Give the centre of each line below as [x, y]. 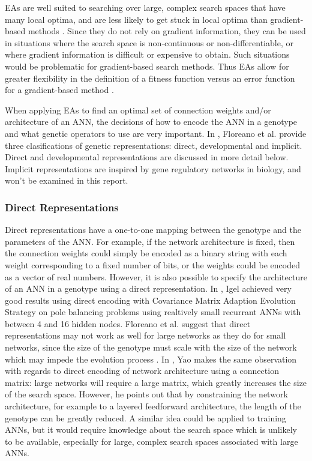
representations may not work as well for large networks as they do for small [145, 335]
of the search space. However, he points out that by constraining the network [146, 394]
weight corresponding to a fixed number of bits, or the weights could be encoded [152, 264]
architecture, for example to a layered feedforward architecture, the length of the [153, 406]
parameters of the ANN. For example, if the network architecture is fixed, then [150, 241]
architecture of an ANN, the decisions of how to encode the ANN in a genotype [151, 122]
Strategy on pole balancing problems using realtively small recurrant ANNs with [153, 312]
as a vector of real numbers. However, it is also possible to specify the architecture [156, 276]
